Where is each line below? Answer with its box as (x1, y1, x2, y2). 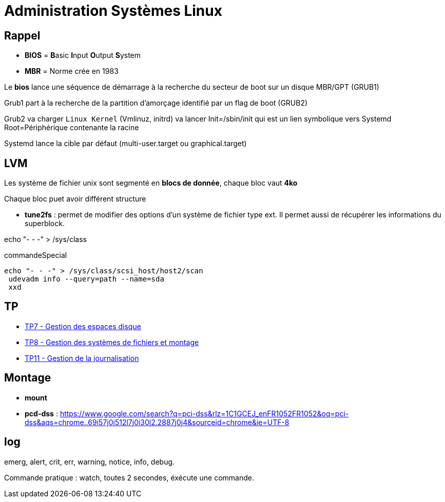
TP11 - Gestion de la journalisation (25, 353, 139, 363)
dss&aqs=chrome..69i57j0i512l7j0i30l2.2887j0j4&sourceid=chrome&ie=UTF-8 (25, 417, 289, 427)
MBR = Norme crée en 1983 (25, 67, 119, 76)
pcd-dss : (25, 409, 58, 418)
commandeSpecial (4, 251, 67, 260)
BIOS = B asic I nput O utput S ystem (25, 51, 141, 60)
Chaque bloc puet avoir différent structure (4, 194, 146, 204)
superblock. (25, 219, 65, 228)
